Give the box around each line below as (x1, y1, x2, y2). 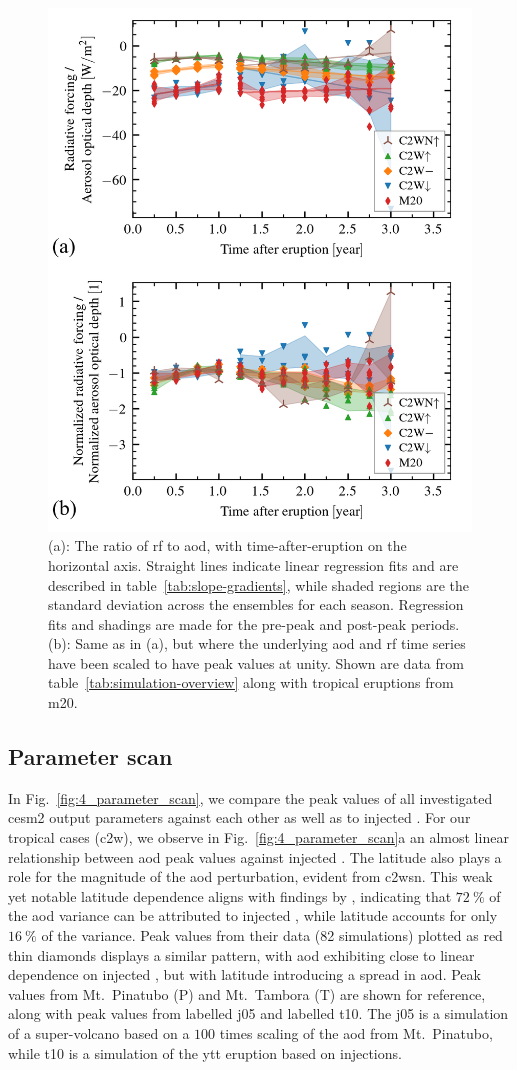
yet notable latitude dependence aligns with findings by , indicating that (8, 885, 452, 906)
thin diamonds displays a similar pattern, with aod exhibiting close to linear (8, 944, 475, 965)
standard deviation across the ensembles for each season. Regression (48, 594, 464, 615)
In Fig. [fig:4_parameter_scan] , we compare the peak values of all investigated (8, 787, 493, 808)
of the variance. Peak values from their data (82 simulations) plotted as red (41, 925, 503, 946)
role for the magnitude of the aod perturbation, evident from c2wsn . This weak (8, 866, 493, 887)
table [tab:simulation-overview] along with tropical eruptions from (48, 672, 454, 693)
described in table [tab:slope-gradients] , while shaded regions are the (48, 574, 469, 595)
